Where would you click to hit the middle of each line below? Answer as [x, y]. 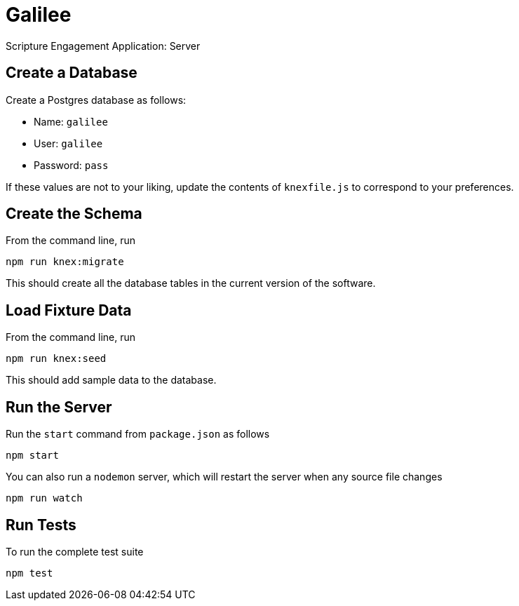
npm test [29, 573]
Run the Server [59, 407]
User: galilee [68, 143]
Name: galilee [71, 121]
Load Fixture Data [69, 310]
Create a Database [72, 73]
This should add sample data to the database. [111, 380]
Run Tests [41, 525]
